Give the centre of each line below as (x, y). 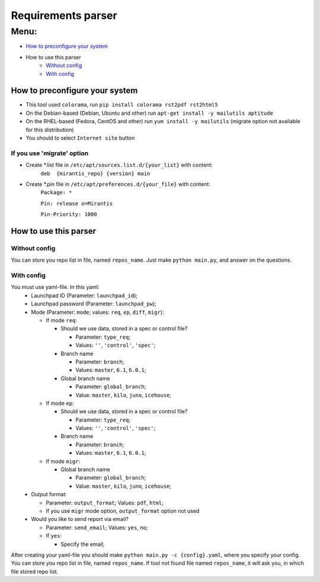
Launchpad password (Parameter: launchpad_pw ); (94, 304)
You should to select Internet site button (80, 138)
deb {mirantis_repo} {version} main (95, 173)
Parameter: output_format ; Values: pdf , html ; (105, 503)
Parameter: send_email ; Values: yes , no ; (97, 528)
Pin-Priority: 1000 (69, 214)
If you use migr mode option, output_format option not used (123, 511)
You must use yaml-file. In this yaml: (55, 287)
